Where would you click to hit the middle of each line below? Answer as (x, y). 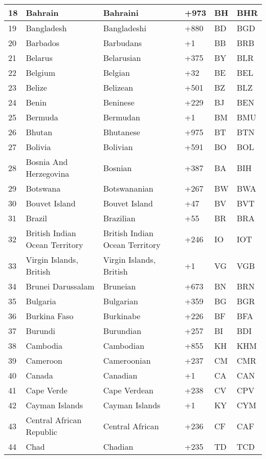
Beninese (119, 102)
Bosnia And (47, 162)
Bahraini (121, 13)
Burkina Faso (50, 316)
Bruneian (119, 286)
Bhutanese (121, 132)
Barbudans (123, 43)
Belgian (116, 72)
